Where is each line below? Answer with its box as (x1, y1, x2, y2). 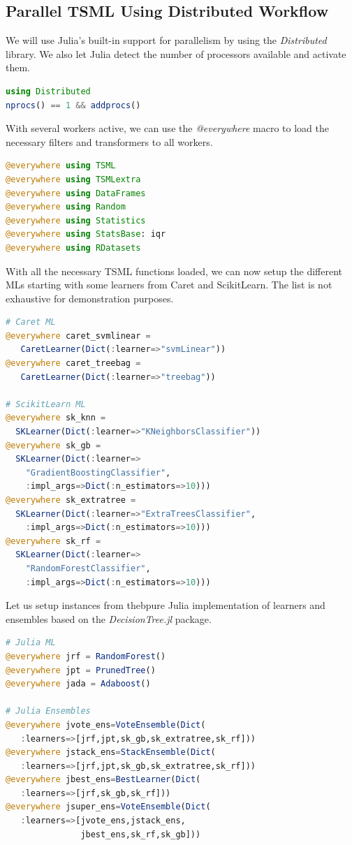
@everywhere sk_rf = (6, 536, 101, 546)
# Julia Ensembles (6, 706, 91, 717)
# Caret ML (6, 317, 56, 328)
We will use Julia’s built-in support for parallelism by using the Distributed (6, 33, 327, 47)
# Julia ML (6, 638, 56, 648)
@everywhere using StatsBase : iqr (6, 229, 166, 240)
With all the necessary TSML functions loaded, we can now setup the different (6, 263, 343, 278)
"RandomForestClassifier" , (25, 563, 151, 573)
